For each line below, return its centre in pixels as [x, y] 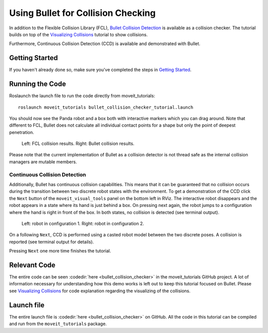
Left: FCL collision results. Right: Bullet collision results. [78, 143]
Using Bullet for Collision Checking [82, 13]
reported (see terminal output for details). [52, 242]
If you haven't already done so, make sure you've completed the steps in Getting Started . [100, 70]
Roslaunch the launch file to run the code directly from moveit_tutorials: [82, 96]
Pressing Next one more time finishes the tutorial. [60, 251]
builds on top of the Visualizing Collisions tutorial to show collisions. [78, 34]
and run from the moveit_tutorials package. [58, 324]
